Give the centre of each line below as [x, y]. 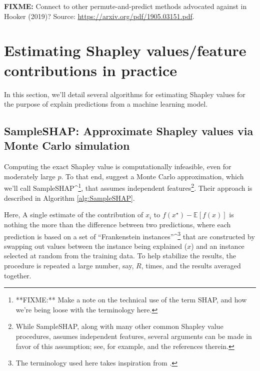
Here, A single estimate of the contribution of [74, 215]
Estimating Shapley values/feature [125, 50]
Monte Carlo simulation [67, 145]
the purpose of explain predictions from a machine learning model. [106, 104]
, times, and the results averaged [191, 265]
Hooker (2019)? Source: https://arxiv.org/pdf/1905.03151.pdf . [99, 16]
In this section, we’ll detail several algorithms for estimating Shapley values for [125, 94]
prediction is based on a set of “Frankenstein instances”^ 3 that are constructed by [129, 235]
